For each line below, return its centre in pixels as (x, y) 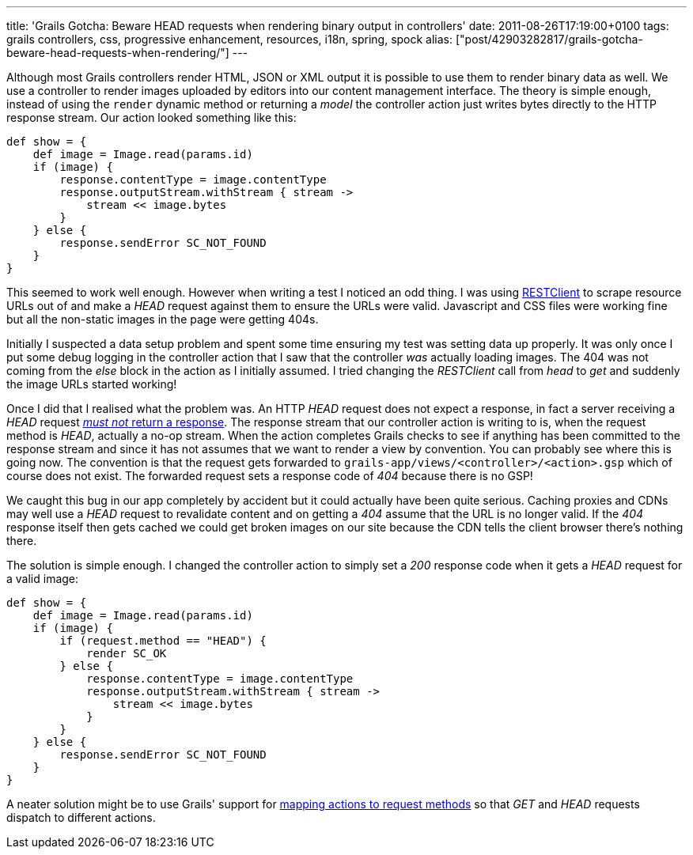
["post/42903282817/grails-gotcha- (549, 39)
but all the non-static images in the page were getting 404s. (163, 319)
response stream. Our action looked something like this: (151, 117)
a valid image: (43, 579)
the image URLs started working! (92, 384)
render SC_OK (127, 653)
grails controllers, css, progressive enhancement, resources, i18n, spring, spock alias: (230, 39)
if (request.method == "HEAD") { (163, 641)
